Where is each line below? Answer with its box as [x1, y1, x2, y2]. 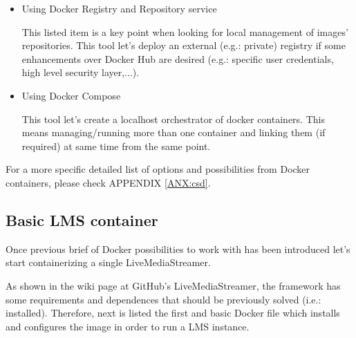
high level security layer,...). [21, 65, 140, 79]
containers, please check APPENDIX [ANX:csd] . [6, 175, 211, 189]
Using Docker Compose [21, 88, 121, 102]
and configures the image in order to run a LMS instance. [6, 319, 250, 333]
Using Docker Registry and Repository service [21, 1, 217, 15]
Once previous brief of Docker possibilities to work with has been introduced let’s [6, 241, 350, 256]
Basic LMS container [6, 209, 158, 230]
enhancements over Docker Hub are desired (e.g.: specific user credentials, [21, 51, 334, 66]
